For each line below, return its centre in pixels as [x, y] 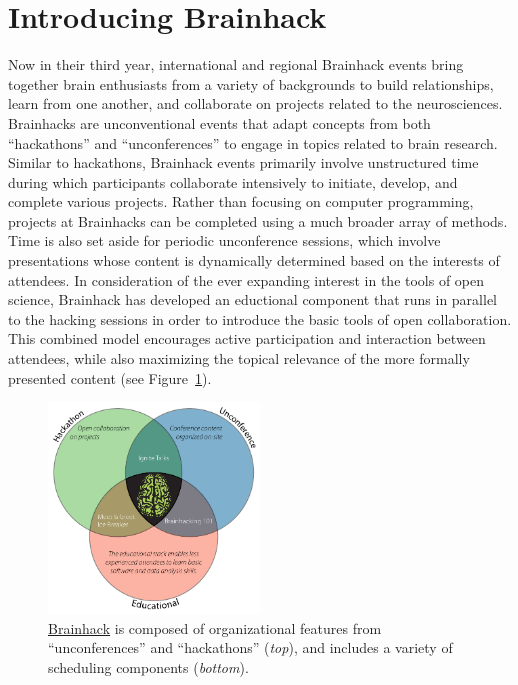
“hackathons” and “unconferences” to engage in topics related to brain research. [253, 142]
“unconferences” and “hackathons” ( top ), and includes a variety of [250, 647]
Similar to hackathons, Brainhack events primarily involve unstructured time [243, 162]
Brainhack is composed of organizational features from [215, 627]
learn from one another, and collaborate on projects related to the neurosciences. [255, 103]
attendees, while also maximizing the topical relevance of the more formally [239, 358]
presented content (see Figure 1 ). [110, 377]
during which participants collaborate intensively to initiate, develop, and [233, 181]
